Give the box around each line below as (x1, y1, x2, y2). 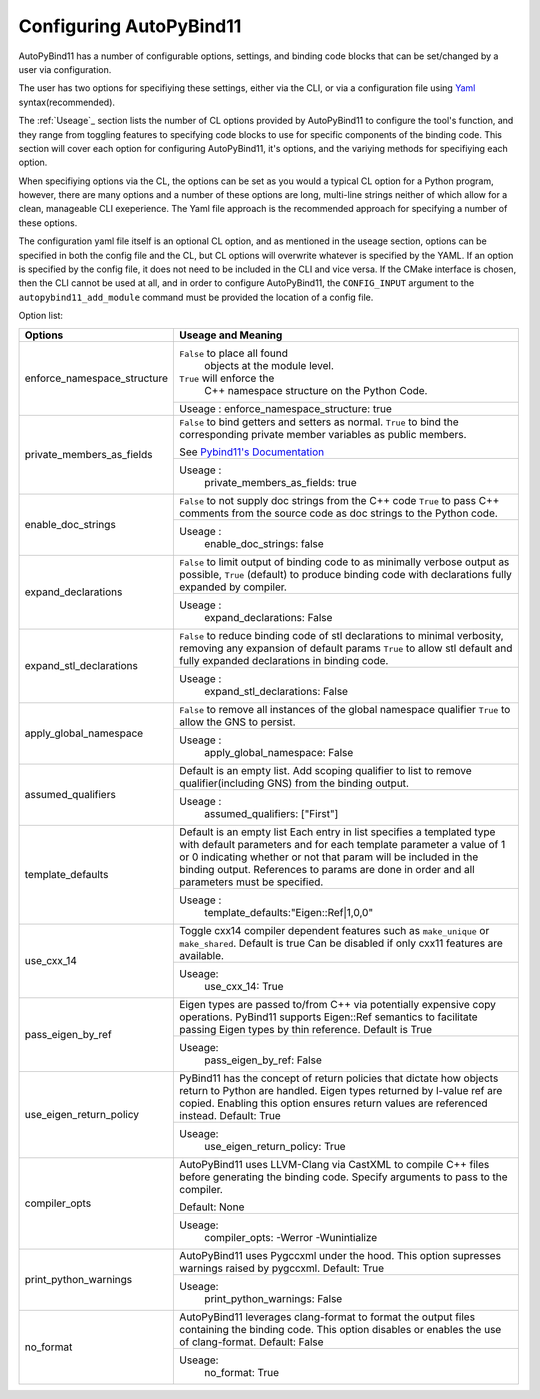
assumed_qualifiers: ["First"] (204, 806, 339, 820)
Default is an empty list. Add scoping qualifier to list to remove (179, 763, 472, 777)
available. (179, 948, 225, 962)
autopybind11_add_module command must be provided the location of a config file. (18, 291, 374, 303)
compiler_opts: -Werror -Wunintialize (204, 1230, 378, 1244)
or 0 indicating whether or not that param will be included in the (179, 850, 479, 864)
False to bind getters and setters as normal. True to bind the (179, 415, 459, 429)
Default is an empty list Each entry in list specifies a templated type (179, 825, 496, 839)
